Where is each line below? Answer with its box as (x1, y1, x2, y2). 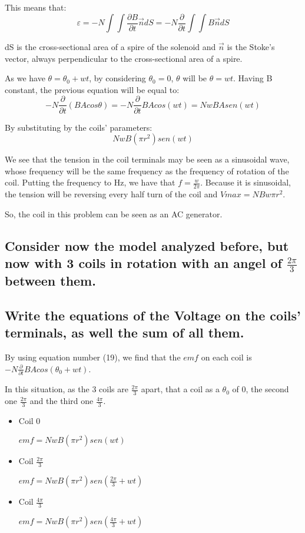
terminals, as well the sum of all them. (5, 323, 244, 342)
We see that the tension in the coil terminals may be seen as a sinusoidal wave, (5, 153, 290, 165)
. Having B (233, 72, 273, 84)
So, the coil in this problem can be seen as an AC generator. (5, 207, 223, 220)
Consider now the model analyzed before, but (5, 236, 289, 254)
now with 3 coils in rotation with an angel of (5, 254, 282, 272)
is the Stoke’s (227, 41, 275, 53)
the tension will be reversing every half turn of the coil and (5, 188, 218, 200)
